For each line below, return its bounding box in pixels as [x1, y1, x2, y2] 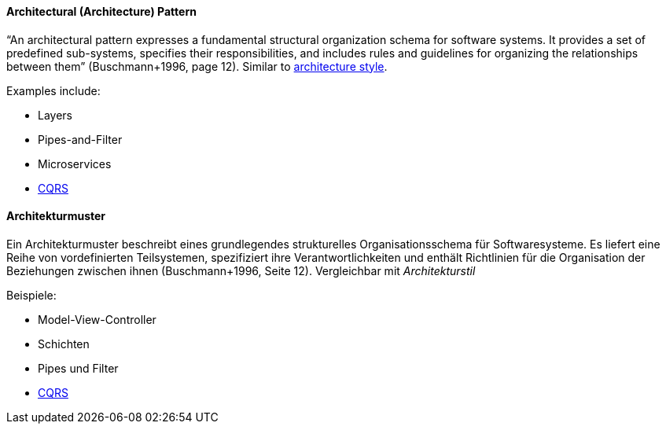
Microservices [38, 156, 112, 171]
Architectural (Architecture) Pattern [6, 5, 197, 18]
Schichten [38, 336, 90, 351]
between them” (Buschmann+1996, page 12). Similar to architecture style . [6, 59, 388, 73]
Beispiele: [6, 288, 57, 302]
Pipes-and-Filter [38, 132, 123, 146]
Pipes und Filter [38, 361, 119, 375]
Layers [38, 108, 72, 122]
